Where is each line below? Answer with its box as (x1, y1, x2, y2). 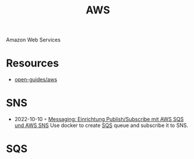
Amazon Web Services (6, 36, 61, 44)
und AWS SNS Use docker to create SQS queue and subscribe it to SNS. (14, 122, 189, 129)
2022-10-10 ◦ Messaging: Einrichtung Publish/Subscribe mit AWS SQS (14, 116, 184, 123)
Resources (6, 56, 59, 70)
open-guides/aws (14, 76, 57, 83)
